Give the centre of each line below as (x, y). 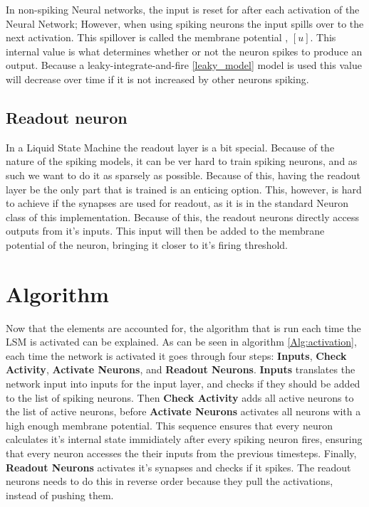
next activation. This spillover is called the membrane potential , (147, 37)
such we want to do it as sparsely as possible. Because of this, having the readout (183, 175)
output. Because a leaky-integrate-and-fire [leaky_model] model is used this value (184, 65)
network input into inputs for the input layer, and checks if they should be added (183, 384)
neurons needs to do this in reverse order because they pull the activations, (170, 481)
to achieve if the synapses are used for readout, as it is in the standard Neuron (177, 203)
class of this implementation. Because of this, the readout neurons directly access (182, 217)
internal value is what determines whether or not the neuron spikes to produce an (184, 51)
